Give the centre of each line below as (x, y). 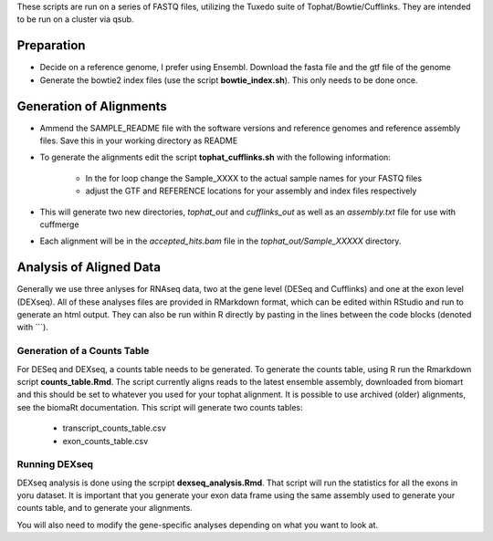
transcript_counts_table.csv (114, 428)
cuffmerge (59, 224)
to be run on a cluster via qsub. (75, 19)
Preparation (51, 46)
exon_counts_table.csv (105, 441)
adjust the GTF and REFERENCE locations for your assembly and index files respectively (251, 191)
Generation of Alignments (92, 106)
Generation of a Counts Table (83, 351)
